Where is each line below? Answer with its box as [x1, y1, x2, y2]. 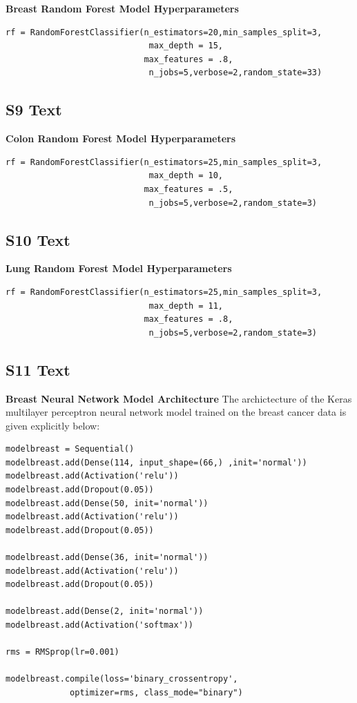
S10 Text [6, 229, 70, 250]
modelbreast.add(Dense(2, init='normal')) [6, 606, 204, 617]
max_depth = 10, [148, 171, 223, 181]
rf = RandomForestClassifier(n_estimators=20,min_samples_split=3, [6, 27, 322, 37]
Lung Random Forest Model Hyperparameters [6, 261, 232, 276]
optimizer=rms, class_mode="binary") [70, 687, 243, 697]
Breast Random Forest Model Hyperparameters [6, 1, 239, 15]
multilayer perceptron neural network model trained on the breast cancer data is [6, 405, 347, 419]
